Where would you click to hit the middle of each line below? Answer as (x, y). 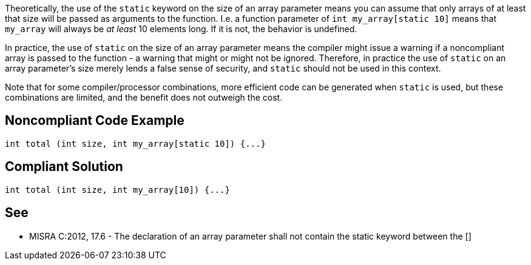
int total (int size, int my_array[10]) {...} (117, 190)
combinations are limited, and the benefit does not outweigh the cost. (144, 97)
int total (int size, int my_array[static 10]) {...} (135, 143)
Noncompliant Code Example (95, 121)
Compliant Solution (64, 167)
